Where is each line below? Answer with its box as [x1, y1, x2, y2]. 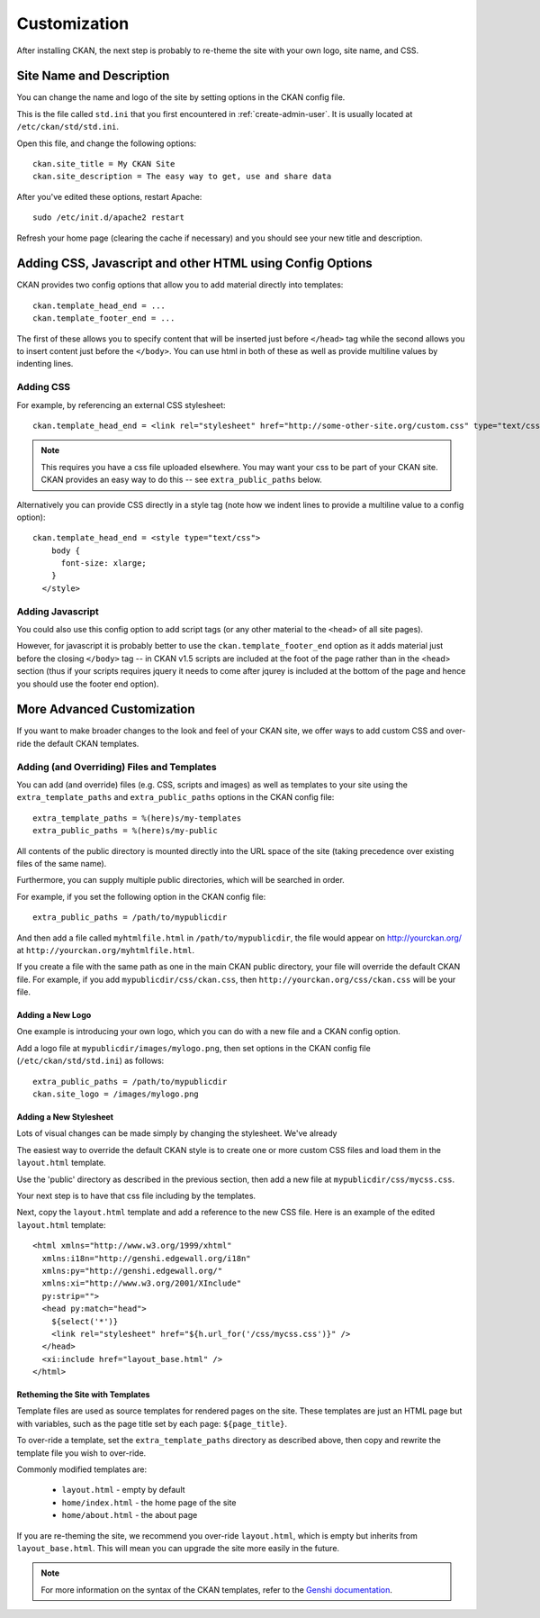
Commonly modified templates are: [16, 1464, 148, 1475]
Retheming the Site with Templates [16, 1389, 150, 1400]
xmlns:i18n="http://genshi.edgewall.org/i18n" [41, 1253, 251, 1263]
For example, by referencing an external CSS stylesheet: [16, 399, 226, 410]
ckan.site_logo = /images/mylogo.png [32, 1089, 200, 1099]
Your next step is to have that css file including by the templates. [16, 1190, 256, 1201]
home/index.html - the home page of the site [61, 1496, 237, 1508]
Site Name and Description [16, 68, 170, 84]
